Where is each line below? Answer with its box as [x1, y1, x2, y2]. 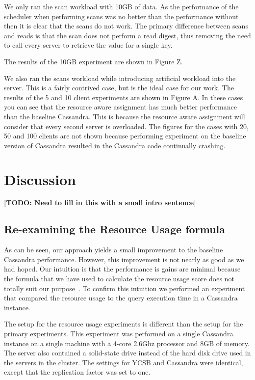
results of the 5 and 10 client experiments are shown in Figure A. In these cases [4, 92, 243, 102]
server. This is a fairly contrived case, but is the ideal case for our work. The [4, 82, 234, 93]
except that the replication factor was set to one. [4, 367, 151, 377]
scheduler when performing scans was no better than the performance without [4, 11, 239, 21]
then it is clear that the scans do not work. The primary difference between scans [4, 21, 248, 31]
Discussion [4, 169, 76, 189]
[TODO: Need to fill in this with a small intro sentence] [4, 197, 196, 208]
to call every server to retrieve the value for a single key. [4, 40, 173, 50]
